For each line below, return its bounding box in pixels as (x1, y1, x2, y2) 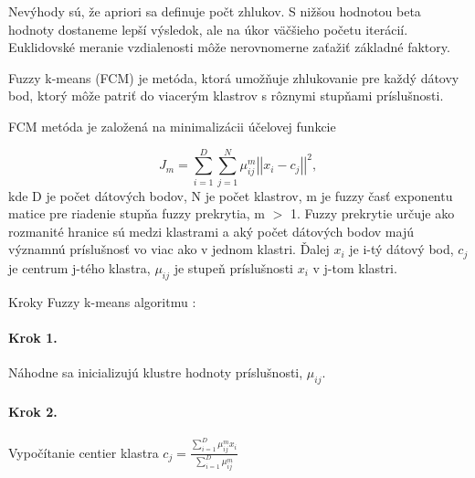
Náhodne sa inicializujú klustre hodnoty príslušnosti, (8, 363, 303, 382)
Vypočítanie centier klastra (8, 442, 159, 462)
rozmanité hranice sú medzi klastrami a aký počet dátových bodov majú (8, 221, 414, 240)
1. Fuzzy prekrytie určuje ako (290, 204, 455, 223)
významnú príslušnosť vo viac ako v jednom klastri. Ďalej (8, 239, 330, 259)
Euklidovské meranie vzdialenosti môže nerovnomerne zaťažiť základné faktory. (8, 37, 450, 57)
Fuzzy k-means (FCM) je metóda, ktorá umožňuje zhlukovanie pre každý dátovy (8, 68, 459, 87)
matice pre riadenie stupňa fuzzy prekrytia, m (8, 204, 266, 223)
